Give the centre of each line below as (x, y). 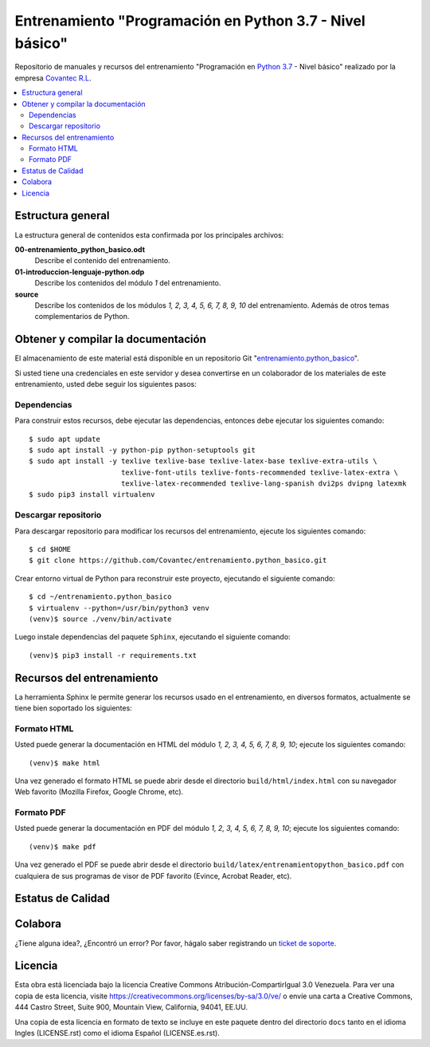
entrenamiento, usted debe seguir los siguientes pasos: (106, 384)
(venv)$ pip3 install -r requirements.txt (113, 655)
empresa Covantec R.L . (53, 78)
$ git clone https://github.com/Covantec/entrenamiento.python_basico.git (178, 561)
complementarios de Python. (82, 317)
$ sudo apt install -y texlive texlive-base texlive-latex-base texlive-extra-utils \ (203, 461)
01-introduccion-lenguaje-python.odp (80, 272)
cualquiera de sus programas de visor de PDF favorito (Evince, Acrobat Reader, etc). (153, 876)
